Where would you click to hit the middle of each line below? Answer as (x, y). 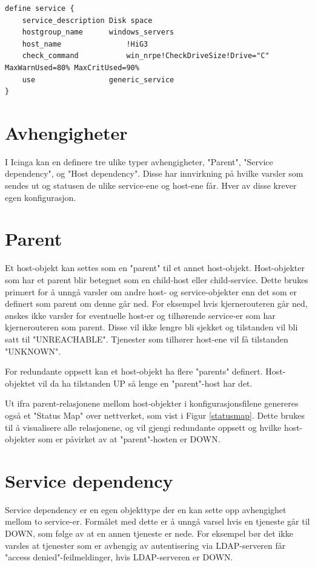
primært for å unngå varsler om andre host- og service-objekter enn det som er (151, 291)
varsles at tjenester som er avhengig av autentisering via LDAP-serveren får (145, 545)
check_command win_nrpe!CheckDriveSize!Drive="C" (146, 56)
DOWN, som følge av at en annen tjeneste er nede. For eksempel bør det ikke (149, 533)
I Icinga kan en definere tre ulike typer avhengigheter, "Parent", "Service (139, 161)
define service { (40, 8)
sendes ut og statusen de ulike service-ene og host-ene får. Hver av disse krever (151, 185)
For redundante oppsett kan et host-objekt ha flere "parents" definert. (134, 371)
